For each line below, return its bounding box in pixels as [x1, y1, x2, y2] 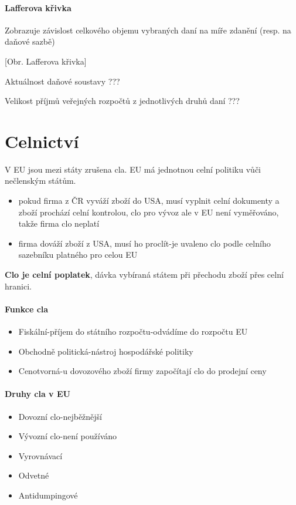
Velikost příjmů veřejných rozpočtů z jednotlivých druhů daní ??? [5, 95, 240, 107]
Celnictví [5, 129, 79, 153]
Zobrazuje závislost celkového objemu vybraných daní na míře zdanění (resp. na [5, 23, 291, 36]
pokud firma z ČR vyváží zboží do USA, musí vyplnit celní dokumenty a [18, 194, 280, 207]
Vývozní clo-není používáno [18, 430, 117, 442]
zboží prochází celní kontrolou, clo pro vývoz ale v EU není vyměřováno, [18, 206, 279, 218]
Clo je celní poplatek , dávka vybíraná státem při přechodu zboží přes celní [5, 268, 284, 281]
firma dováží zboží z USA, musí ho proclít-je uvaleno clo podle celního [18, 237, 271, 249]
